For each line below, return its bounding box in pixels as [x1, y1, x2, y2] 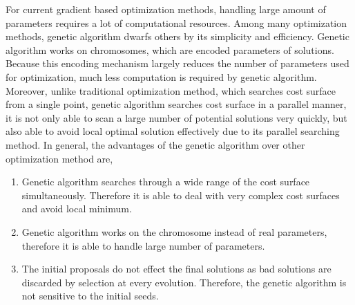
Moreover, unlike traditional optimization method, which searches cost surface [6, 83, 336, 98]
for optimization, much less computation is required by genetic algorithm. [6, 69, 317, 84]
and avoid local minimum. [21, 201, 132, 216]
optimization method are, [6, 151, 113, 165]
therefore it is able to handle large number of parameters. [21, 238, 265, 252]
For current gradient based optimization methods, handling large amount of [6, 2, 326, 16]
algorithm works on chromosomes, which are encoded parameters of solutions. [6, 42, 334, 57]
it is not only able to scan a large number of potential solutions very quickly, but [6, 110, 347, 124]
